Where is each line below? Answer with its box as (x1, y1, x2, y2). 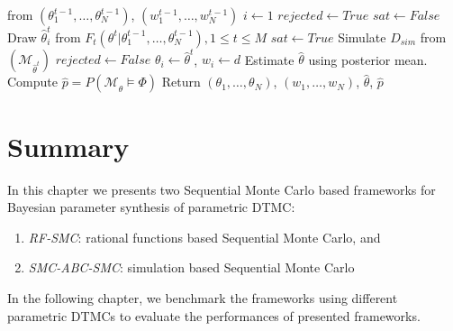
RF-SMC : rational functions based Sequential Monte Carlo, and (28, 227, 381, 246)
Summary (7, 127, 130, 164)
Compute (7, 72, 58, 91)
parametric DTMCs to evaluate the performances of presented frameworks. (7, 306, 421, 325)
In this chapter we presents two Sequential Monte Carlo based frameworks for (7, 179, 436, 198)
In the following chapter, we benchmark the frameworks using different (7, 288, 398, 307)
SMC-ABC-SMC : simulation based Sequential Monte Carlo (28, 258, 355, 277)
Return (161, 72, 201, 91)
